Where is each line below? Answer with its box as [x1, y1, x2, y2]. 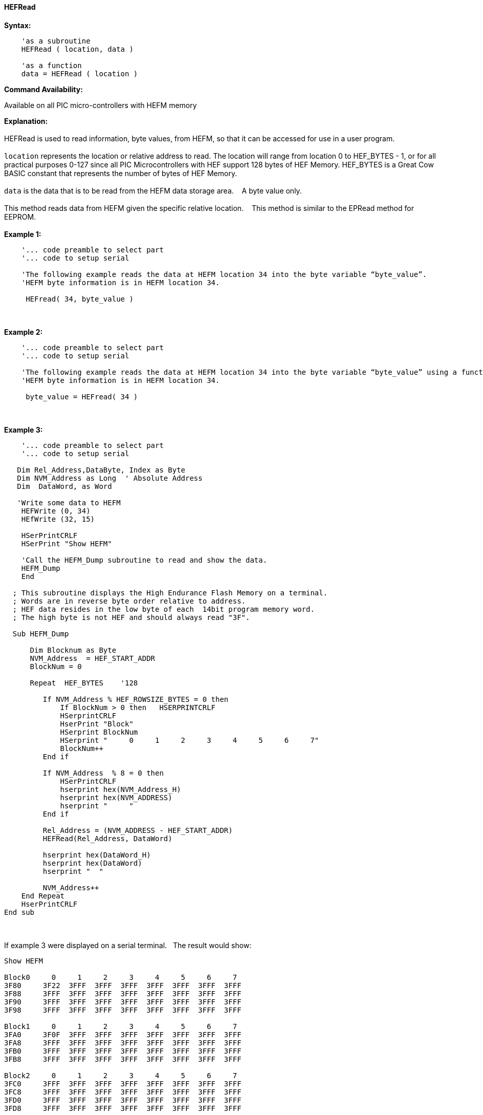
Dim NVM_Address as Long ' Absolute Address [17, 474, 203, 482]
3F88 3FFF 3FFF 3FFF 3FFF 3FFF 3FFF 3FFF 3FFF [4, 989, 241, 998]
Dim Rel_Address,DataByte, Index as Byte [17, 465, 186, 474]
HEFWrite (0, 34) [21, 506, 91, 515]
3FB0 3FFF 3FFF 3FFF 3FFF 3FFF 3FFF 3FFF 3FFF [4, 1046, 241, 1055]
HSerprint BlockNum [60, 727, 138, 736]
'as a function [21, 61, 82, 70]
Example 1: [4, 229, 41, 239]
